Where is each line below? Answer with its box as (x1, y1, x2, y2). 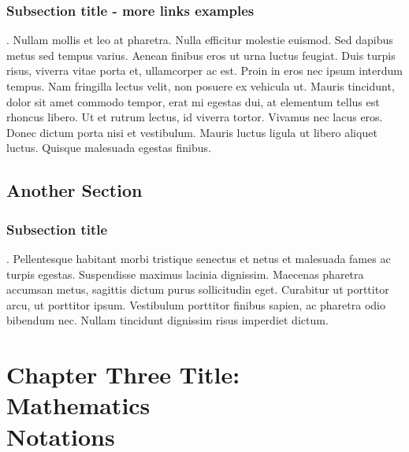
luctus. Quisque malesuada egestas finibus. (6, 139, 211, 156)
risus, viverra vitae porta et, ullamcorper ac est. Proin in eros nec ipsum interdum (6, 62, 403, 79)
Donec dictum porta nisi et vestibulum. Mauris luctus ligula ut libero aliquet (6, 124, 377, 140)
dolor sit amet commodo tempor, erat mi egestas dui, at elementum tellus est (6, 93, 380, 109)
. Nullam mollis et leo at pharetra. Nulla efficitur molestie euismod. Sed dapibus (6, 31, 393, 48)
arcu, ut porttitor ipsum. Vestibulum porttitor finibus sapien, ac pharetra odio (6, 296, 385, 313)
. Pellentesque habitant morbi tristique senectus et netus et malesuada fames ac (6, 250, 391, 266)
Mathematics (6, 389, 151, 421)
